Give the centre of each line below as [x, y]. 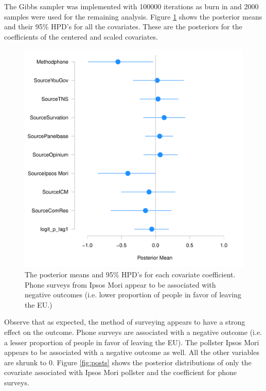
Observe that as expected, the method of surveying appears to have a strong [125, 322]
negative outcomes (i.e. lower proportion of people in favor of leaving [133, 295]
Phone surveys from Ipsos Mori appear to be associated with [120, 284]
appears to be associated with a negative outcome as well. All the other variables [132, 352]
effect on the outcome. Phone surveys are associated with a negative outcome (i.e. [133, 332]
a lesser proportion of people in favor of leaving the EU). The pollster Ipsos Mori [132, 342]
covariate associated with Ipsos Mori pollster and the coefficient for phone [121, 372]
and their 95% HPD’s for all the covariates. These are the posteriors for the [123, 26]
